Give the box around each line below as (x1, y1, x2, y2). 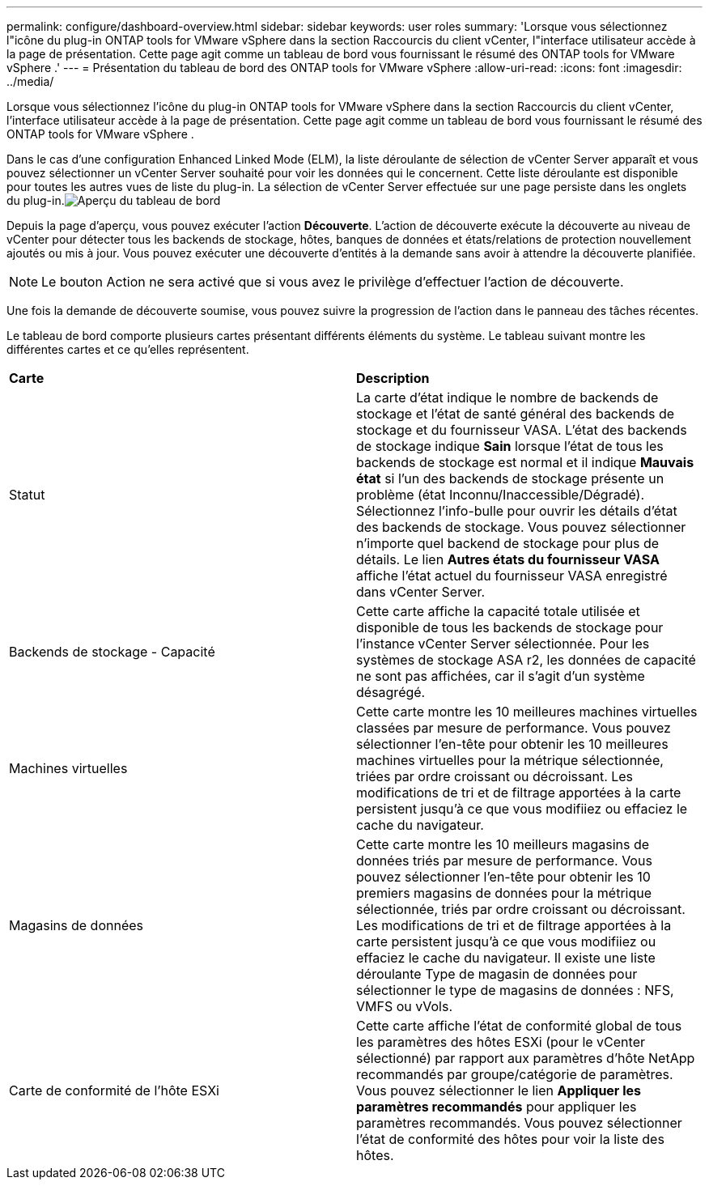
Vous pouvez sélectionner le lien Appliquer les (356, 1082, 641, 1099)
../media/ (6, 74, 54, 88)
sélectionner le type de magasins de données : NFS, (356, 982, 674, 998)
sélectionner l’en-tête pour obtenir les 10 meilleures (356, 736, 669, 752)
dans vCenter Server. (356, 584, 486, 600)
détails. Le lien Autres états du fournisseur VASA (356, 551, 660, 567)
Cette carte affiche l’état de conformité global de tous (356, 1018, 682, 1034)
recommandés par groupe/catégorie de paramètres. (356, 1066, 673, 1082)
